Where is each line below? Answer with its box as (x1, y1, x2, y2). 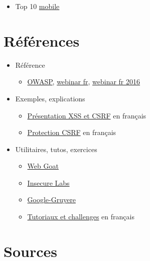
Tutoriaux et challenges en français (27, 211, 134, 222)
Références (4, 30, 80, 51)
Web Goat (27, 161, 59, 171)
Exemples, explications (15, 93, 85, 103)
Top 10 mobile (15, 1, 60, 11)
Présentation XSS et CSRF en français (27, 110, 146, 120)
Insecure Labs (27, 177, 70, 188)
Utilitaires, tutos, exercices (15, 144, 97, 154)
